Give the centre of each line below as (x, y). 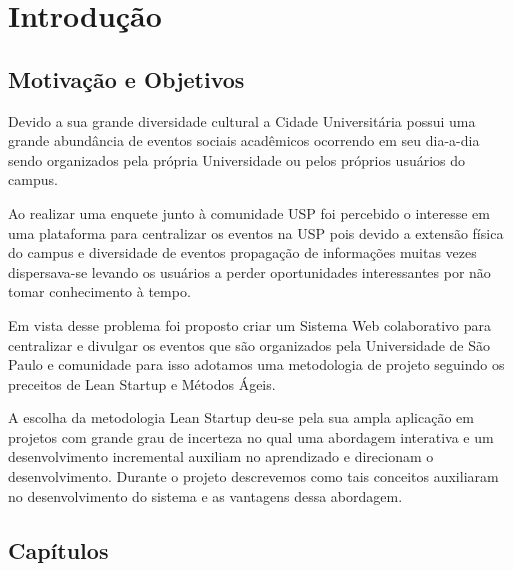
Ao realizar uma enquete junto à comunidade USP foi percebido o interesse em (249, 212)
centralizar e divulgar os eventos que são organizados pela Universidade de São (249, 344)
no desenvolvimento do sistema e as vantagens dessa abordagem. (205, 495)
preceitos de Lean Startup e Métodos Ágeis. (142, 383)
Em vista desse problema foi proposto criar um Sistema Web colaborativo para (250, 324)
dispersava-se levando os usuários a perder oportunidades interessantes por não (249, 271)
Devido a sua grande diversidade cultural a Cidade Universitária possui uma (242, 120)
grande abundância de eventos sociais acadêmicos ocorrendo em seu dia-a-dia (244, 140)
